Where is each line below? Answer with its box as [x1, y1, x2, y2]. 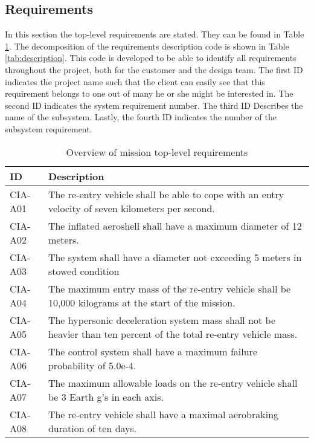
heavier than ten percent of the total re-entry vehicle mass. [48, 326, 298, 341]
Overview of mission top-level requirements [66, 144, 248, 159]
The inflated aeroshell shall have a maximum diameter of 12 [48, 218, 302, 233]
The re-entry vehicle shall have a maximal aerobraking [48, 407, 279, 421]
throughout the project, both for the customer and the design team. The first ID [5, 63, 303, 76]
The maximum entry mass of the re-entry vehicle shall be [48, 281, 291, 296]
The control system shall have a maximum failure [48, 344, 257, 358]
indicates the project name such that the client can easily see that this [5, 75, 265, 88]
